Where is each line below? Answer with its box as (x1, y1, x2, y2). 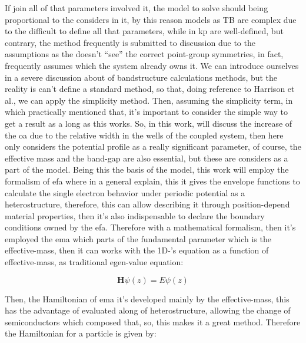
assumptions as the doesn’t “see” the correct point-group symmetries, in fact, (5, 48, 284, 60)
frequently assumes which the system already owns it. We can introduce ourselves (5, 59, 299, 71)
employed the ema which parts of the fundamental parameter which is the (5, 232, 271, 245)
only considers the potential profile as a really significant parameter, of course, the (5, 140, 301, 153)
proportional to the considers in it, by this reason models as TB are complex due (5, 13, 297, 25)
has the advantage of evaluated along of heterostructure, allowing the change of (5, 304, 291, 316)
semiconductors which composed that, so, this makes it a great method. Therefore (5, 315, 301, 328)
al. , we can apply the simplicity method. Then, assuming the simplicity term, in (5, 94, 293, 106)
